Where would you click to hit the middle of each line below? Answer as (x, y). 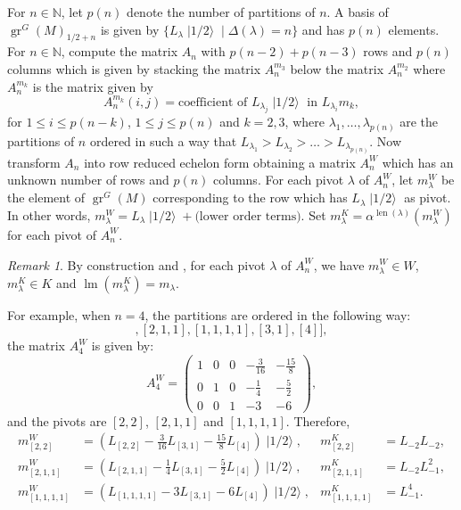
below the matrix (337, 68)
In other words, (49, 214)
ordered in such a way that (163, 140)
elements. (414, 29)
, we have (339, 264)
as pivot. (428, 197)
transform (34, 162)
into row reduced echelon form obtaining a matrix (220, 162)
